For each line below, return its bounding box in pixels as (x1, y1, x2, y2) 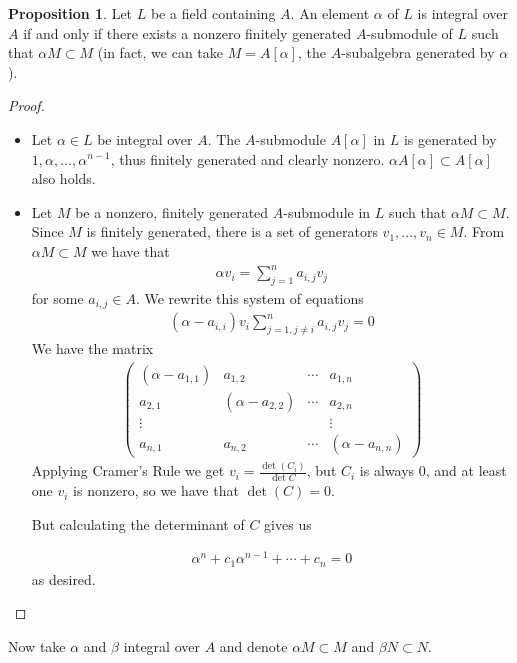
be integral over (97, 128, 193, 149)
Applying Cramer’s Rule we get (31, 460, 225, 481)
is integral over (417, 3, 508, 23)
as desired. (31, 568, 96, 589)
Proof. (8, 95, 45, 116)
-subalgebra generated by (341, 42, 495, 63)
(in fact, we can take (97, 42, 224, 63)
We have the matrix (31, 338, 154, 359)
